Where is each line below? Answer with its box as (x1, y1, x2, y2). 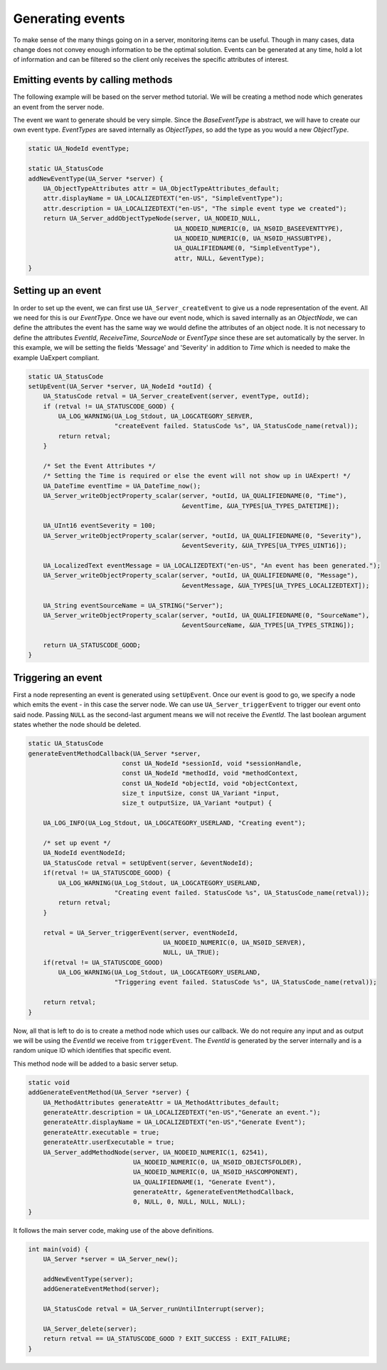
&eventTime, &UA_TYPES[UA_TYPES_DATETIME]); (181, 501, 340, 510)
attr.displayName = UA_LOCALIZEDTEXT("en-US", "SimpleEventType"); (43, 194, 284, 203)
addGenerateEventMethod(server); (43, 1285, 160, 1293)
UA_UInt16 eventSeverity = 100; (43, 521, 157, 530)
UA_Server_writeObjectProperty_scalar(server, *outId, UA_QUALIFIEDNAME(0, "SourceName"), (43, 611, 370, 619)
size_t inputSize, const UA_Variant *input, (122, 790, 280, 797)
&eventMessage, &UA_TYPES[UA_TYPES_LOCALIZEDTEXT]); (181, 581, 370, 590)
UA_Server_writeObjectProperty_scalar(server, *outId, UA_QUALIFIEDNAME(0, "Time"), (43, 492, 348, 500)
